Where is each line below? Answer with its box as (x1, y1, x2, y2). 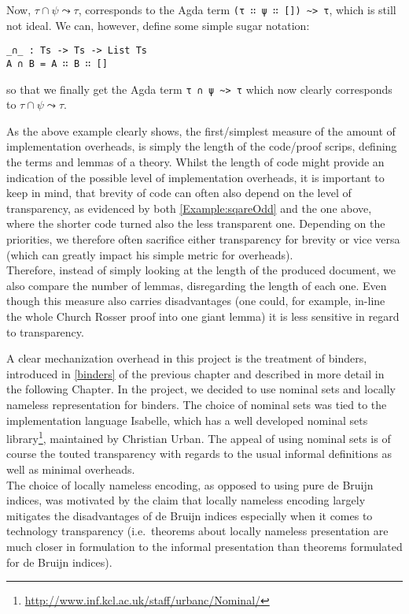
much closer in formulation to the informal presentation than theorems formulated (6, 538, 403, 554)
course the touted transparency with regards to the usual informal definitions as (6, 445, 392, 462)
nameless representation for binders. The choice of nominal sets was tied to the (6, 396, 387, 412)
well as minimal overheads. (6, 460, 135, 477)
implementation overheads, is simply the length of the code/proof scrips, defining (6, 138, 397, 154)
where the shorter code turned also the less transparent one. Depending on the (6, 215, 385, 232)
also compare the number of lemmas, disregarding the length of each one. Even (6, 277, 387, 293)
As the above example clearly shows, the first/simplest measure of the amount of (6, 122, 396, 139)
